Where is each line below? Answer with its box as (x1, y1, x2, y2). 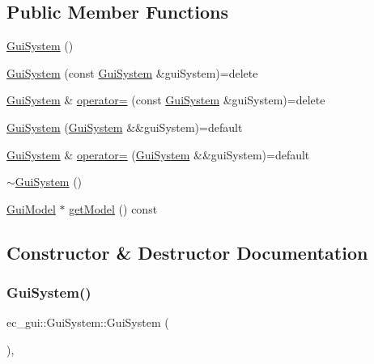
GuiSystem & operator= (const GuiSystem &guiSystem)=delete (6, 91, 325, 108)
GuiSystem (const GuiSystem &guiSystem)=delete (6, 64, 258, 81)
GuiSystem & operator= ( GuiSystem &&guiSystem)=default (6, 146, 310, 163)
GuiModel (6, 200, 56, 217)
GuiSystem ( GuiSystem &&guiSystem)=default (6, 118, 243, 135)
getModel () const (69, 200, 158, 217)
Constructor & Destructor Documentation (6, 239, 368, 265)
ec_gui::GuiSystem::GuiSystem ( (6, 314, 169, 331)
